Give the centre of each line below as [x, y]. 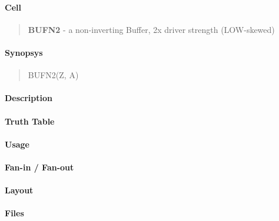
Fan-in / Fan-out [39, 167]
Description [29, 98]
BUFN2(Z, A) [53, 75]
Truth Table [30, 121]
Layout [19, 190]
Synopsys [24, 52]
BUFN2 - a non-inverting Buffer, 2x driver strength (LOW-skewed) [151, 29]
